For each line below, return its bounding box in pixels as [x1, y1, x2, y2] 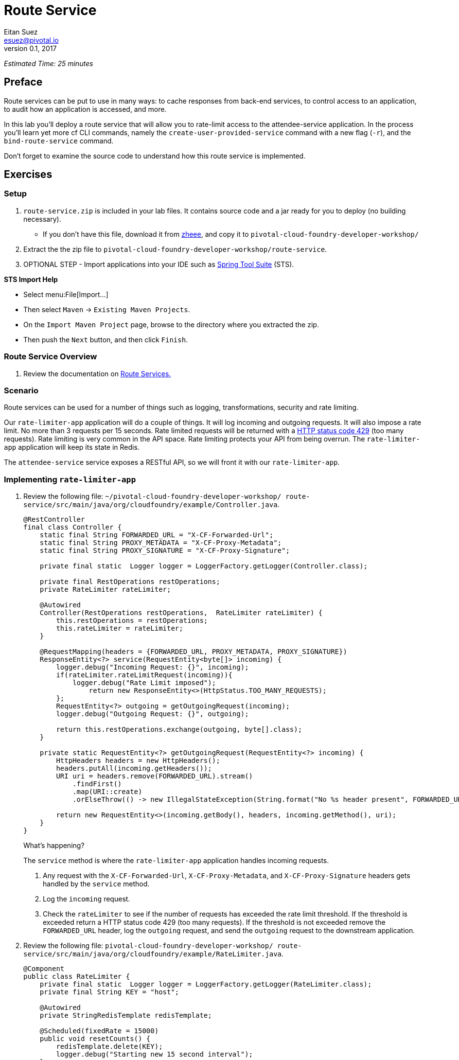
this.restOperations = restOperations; [56, 617, 208, 625]
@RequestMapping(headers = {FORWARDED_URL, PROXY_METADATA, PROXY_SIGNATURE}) [39, 648, 347, 656]
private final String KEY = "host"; [39, 988, 179, 996]
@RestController [23, 515, 85, 524]
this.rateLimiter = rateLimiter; [56, 624, 183, 633]
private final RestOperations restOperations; [39, 578, 220, 586]
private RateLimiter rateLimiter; [39, 585, 171, 594]
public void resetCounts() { [39, 1035, 151, 1043]
